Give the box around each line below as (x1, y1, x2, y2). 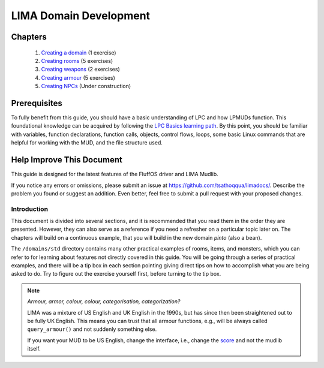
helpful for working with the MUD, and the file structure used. (11, 139, 163, 146)
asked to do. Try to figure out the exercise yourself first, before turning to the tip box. (11, 270, 221, 277)
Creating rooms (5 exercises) (41, 57, 113, 64)
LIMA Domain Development (11, 9, 150, 22)
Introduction (11, 204, 48, 213)
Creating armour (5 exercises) (41, 74, 115, 81)
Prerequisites (11, 98, 62, 108)
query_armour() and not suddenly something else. (27, 325, 157, 333)
